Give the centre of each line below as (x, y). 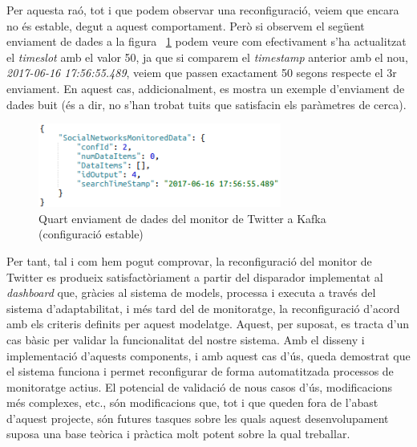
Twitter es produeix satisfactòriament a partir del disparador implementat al (195, 276)
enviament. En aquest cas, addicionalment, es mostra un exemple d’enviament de (206, 88)
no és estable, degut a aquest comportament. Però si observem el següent (186, 25)
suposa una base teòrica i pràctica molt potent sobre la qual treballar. (178, 434)
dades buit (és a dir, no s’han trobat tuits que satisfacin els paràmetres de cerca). (206, 104)
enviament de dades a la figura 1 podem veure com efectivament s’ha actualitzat (206, 41)
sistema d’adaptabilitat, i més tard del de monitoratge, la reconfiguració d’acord (203, 308)
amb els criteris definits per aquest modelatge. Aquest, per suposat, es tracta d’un (208, 324)
